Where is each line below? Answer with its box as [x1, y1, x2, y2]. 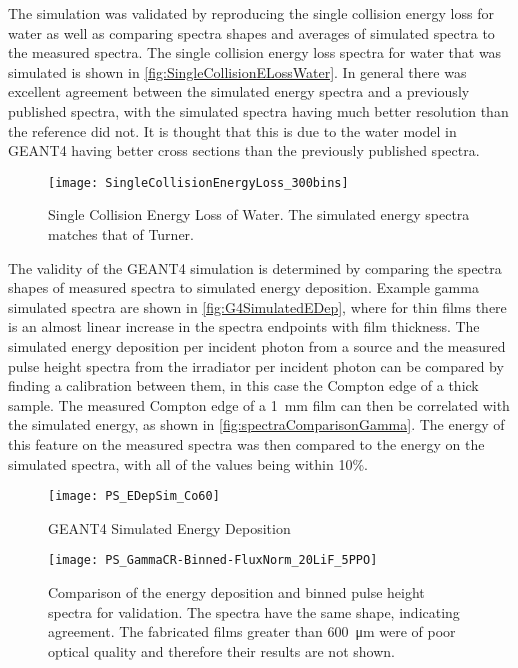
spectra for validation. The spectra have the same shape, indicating [48, 601, 460, 622]
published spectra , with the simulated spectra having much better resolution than [8, 100, 509, 121]
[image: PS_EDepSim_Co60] [48, 489, 220, 504]
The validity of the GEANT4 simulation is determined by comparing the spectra [8, 257, 502, 278]
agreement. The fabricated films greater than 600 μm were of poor [48, 621, 456, 642]
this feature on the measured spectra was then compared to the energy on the [8, 433, 485, 454]
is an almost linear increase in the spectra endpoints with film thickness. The [8, 316, 480, 337]
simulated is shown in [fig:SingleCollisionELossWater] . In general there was [8, 61, 467, 82]
